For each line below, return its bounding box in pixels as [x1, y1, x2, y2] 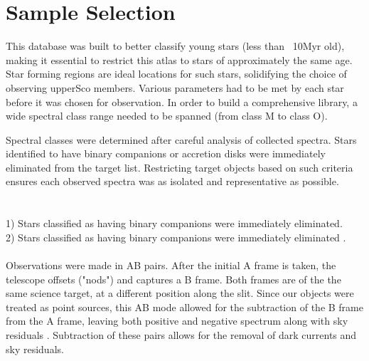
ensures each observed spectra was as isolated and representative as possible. [6, 174, 339, 189]
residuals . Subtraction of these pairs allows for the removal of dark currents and [6, 328, 357, 342]
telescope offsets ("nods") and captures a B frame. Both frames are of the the [6, 271, 341, 286]
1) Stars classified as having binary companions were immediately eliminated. [6, 216, 343, 231]
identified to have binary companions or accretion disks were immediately [6, 146, 326, 161]
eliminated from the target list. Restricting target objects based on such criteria [6, 159, 353, 174]
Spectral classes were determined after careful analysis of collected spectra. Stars [6, 132, 357, 147]
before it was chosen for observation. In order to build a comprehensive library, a [6, 94, 358, 109]
